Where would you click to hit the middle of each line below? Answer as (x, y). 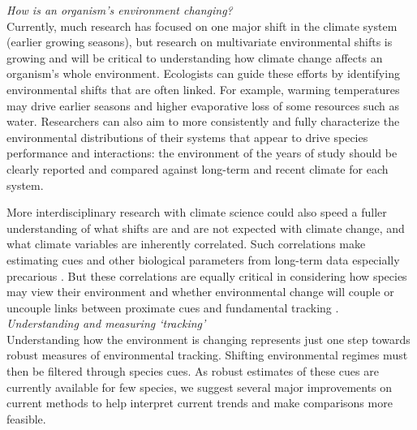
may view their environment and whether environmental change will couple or (200, 292)
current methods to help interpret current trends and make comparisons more (200, 403)
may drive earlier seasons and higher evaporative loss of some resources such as (203, 105)
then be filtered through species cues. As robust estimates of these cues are (193, 371)
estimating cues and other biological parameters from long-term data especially (203, 259)
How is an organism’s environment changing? (120, 10)
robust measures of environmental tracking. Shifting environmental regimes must (207, 355)
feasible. (26, 418)
